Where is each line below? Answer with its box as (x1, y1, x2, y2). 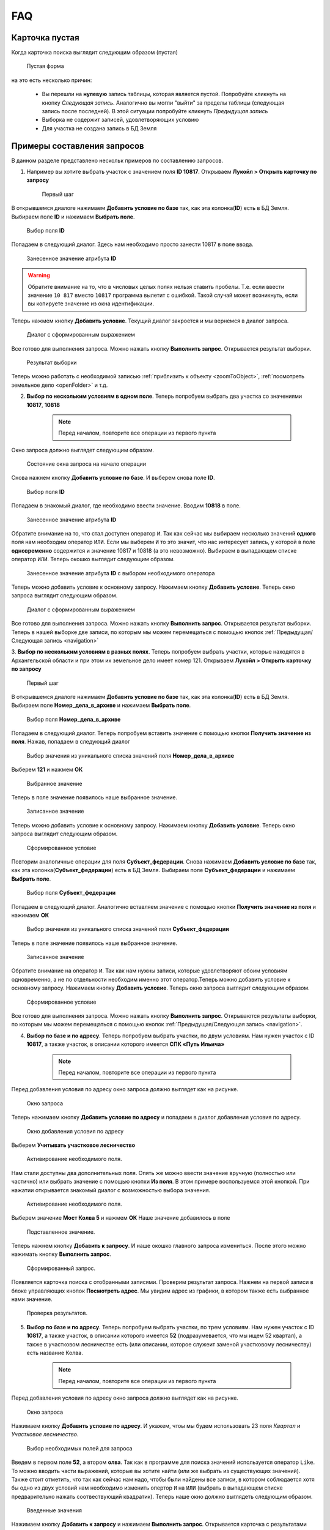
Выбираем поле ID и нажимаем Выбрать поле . (11, 213, 135, 220)
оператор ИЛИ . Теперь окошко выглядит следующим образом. (11, 556, 175, 563)
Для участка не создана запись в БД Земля (42, 124, 157, 132)
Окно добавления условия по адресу (26, 1127, 124, 1135)
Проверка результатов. (26, 1310, 88, 1317)
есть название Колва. (26, 1349, 84, 1356)
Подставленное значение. (26, 1228, 95, 1236)
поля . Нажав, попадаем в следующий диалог (11, 738, 131, 745)
